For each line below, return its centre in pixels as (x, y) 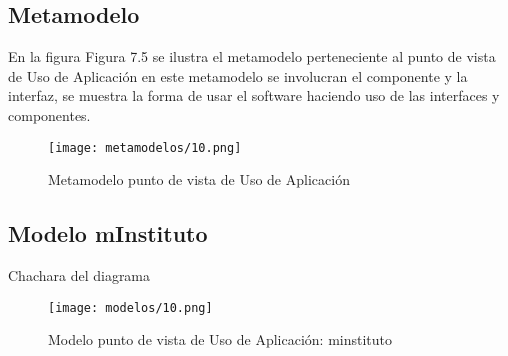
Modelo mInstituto (108, 233)
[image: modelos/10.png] (130, 307)
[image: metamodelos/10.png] (145, 147)
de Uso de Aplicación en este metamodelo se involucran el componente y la (238, 75)
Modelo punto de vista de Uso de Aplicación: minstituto (220, 339)
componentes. (49, 114)
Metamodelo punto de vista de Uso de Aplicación (199, 179)
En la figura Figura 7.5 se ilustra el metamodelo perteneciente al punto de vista (252, 56)
